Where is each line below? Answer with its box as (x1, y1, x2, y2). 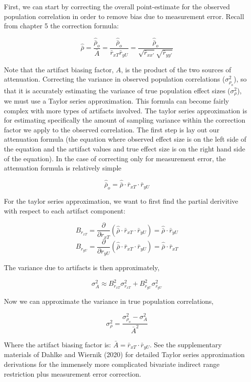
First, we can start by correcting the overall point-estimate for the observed (4, 1, 230, 11)
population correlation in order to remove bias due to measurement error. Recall (4, 11, 244, 21)
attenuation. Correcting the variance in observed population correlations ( (4, 74, 225, 84)
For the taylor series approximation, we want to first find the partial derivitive (4, 196, 238, 206)
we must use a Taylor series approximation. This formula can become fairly (4, 96, 229, 106)
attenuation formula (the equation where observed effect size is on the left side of (4, 134, 247, 144)
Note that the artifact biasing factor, (4, 64, 114, 74)
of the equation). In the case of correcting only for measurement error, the (4, 153, 226, 163)
